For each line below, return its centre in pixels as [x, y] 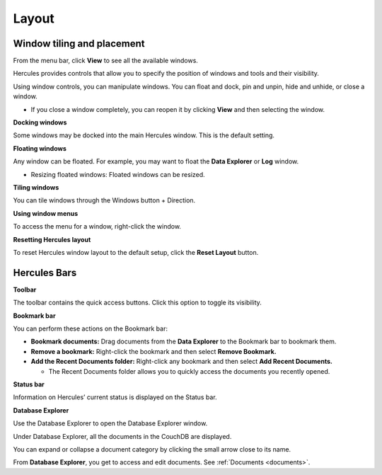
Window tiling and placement [79, 44]
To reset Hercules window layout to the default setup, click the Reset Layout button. [136, 252]
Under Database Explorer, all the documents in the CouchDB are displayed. [122, 436]
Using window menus [45, 213]
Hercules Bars [45, 273]
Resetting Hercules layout [52, 239]
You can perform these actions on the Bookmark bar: [90, 328]
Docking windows [40, 122]
